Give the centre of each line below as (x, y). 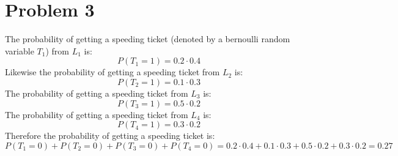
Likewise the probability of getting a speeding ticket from (112, 72)
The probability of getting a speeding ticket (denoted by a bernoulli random (148, 39)
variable (20, 50)
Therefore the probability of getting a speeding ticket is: (110, 136)
